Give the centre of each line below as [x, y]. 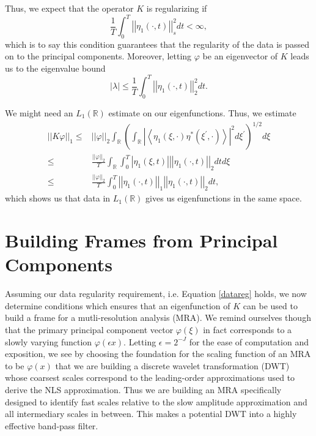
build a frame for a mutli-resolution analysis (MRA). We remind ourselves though [158, 318]
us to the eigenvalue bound [55, 68]
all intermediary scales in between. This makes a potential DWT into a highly [151, 414]
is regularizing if [177, 8]
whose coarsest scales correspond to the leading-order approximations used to [150, 378]
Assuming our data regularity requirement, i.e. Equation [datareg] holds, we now [156, 294]
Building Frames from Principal [141, 240]
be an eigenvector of [240, 56]
